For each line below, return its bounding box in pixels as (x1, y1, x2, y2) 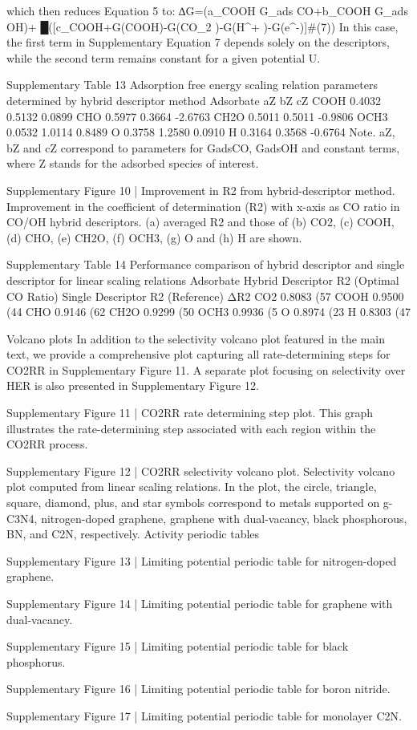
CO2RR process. (6, 436, 88, 452)
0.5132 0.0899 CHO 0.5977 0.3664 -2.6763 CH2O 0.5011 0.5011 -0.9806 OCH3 (6, 107, 388, 124)
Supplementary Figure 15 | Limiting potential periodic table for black (6, 638, 349, 655)
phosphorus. (6, 653, 66, 670)
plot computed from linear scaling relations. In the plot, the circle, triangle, (6, 478, 377, 495)
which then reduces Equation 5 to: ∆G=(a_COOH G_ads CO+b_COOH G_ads (6, 2, 408, 18)
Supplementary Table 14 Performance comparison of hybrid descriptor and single (6, 256, 405, 273)
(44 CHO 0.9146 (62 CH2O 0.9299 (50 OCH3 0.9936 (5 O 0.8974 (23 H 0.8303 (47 (6, 303, 411, 320)
